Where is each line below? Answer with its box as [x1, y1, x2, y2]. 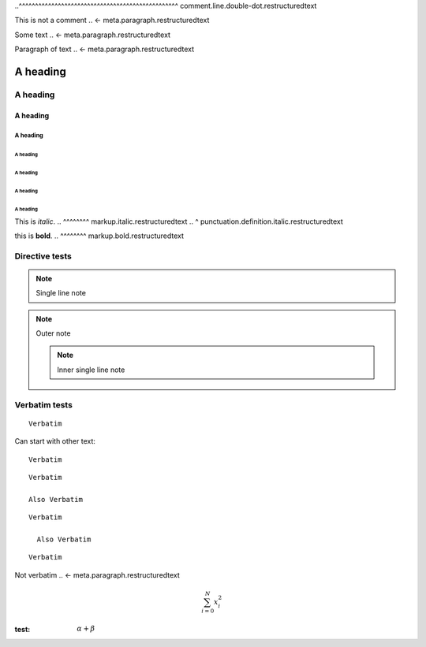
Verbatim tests [14, 399, 73, 410]
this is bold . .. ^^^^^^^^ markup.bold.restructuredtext [14, 231, 185, 240]
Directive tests [14, 251, 73, 262]
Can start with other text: [14, 437, 96, 446]
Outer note [35, 329, 71, 338]
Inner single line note [57, 365, 125, 374]
